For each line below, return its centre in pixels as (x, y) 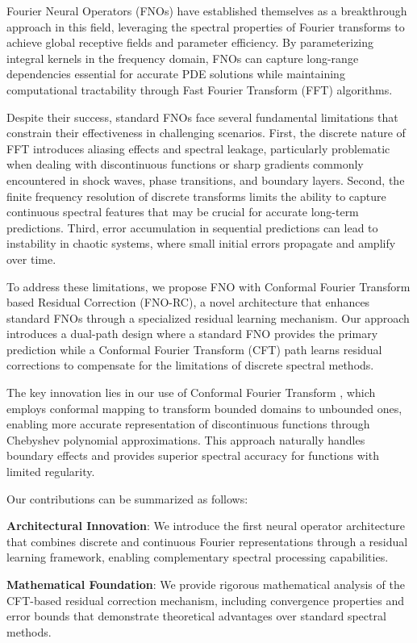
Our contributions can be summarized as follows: (127, 498)
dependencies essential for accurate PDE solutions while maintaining (176, 74)
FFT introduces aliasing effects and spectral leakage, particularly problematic (198, 148)
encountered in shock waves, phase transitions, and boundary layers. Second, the (206, 180)
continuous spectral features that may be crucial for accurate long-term (183, 212)
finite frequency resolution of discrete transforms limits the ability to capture (196, 196)
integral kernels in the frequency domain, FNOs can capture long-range (183, 58)
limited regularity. (51, 472)
